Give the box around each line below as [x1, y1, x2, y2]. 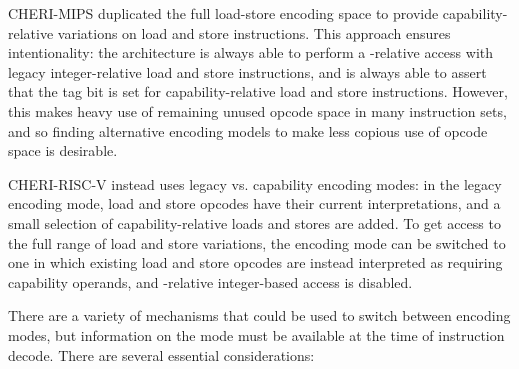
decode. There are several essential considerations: [8, 344, 315, 365]
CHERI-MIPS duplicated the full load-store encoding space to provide [8, 3, 439, 23]
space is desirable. [8, 140, 118, 161]
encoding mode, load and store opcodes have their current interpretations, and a [8, 193, 501, 214]
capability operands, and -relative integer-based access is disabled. [8, 271, 413, 292]
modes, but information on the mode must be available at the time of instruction [8, 324, 505, 345]
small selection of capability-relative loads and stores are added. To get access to [8, 212, 501, 233]
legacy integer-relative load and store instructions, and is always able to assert [8, 61, 487, 82]
